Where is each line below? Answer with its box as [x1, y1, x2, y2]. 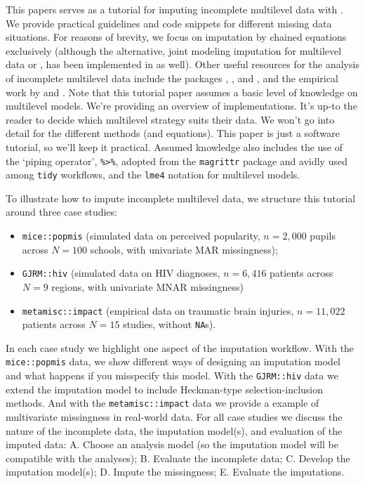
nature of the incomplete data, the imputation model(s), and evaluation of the [6, 423, 343, 438]
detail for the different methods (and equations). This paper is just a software [6, 126, 340, 140]
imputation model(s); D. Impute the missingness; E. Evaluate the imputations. [6, 464, 345, 479]
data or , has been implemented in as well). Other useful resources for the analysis [6, 57, 359, 72]
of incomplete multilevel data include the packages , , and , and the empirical [6, 70, 338, 85]
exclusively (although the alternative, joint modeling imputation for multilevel [6, 43, 342, 58]
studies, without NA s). [123, 317, 216, 332]
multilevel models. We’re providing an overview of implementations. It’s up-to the [6, 98, 357, 113]
